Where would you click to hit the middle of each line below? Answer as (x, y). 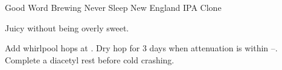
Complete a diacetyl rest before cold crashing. (90, 59)
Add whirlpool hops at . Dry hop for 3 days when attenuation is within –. (141, 48)
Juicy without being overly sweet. (67, 27)
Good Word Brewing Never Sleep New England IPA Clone (113, 7)
